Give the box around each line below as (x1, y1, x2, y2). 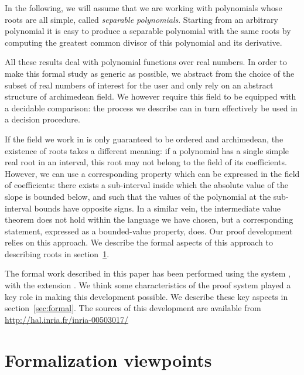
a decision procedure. (5, 113, 80, 125)
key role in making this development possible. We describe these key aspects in (5, 290, 288, 302)
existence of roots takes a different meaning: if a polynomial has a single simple (5, 144, 289, 156)
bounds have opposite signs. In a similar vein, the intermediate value (34, 202, 281, 214)
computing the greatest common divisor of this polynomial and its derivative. (5, 36, 282, 48)
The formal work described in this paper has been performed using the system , (5, 267, 291, 279)
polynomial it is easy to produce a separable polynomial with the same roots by (5, 25, 291, 37)
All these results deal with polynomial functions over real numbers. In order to (5, 56, 287, 68)
